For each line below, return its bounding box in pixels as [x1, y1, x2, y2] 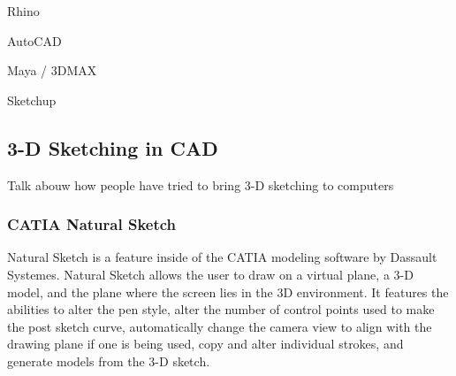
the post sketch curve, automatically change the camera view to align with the [7, 317, 432, 335]
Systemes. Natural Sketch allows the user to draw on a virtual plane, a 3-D [7, 265, 414, 283]
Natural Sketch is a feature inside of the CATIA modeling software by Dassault [7, 248, 437, 266]
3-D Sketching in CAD [7, 134, 218, 161]
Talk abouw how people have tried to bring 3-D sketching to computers [7, 175, 394, 194]
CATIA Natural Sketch [7, 213, 177, 235]
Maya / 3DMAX [7, 61, 97, 80]
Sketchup [7, 90, 57, 109]
